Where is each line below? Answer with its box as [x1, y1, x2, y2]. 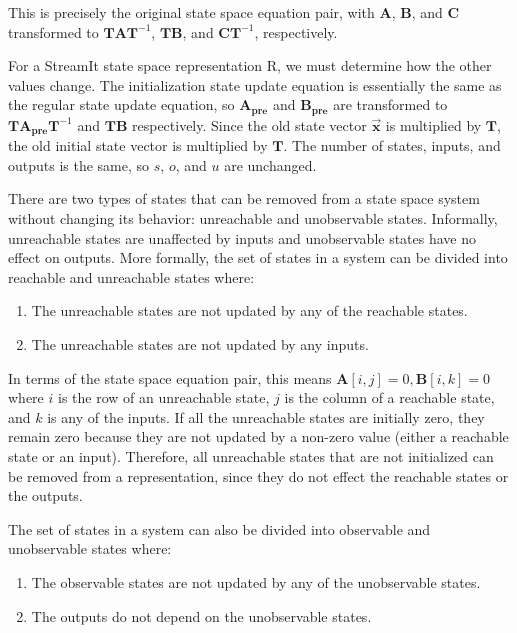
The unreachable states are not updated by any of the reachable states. [31, 300, 468, 321]
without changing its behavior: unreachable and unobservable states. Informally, [8, 208, 498, 229]
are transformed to [333, 94, 448, 115]
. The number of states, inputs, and [283, 135, 501, 156]
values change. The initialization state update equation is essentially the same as [8, 74, 502, 95]
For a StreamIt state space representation [8, 55, 263, 76]
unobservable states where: [8, 538, 172, 559]
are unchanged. [224, 154, 317, 175]
